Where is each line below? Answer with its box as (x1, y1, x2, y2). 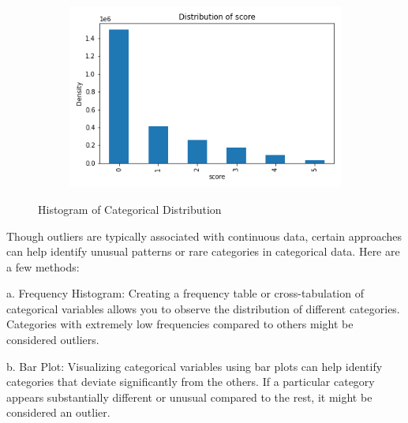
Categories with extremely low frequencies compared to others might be (6, 316, 354, 332)
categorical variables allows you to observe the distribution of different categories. (6, 300, 400, 316)
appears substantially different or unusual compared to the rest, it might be (6, 388, 372, 405)
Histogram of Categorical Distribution (38, 200, 222, 217)
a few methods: (6, 258, 80, 275)
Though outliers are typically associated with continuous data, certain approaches (6, 227, 402, 244)
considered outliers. (6, 331, 99, 348)
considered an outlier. (6, 404, 110, 421)
